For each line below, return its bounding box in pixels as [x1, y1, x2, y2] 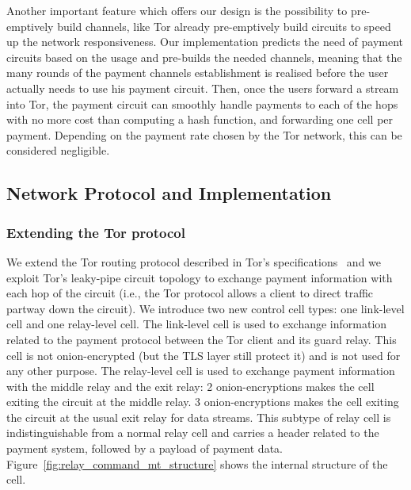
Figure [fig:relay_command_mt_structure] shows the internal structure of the [6, 455, 388, 472]
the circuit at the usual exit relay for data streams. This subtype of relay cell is [6, 408, 391, 425]
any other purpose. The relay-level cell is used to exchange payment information [6, 362, 395, 379]
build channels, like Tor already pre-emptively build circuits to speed [57, 17, 391, 34]
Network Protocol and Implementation [6, 181, 332, 205]
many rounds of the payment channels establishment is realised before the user [6, 64, 389, 81]
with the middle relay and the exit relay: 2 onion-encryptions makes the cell [6, 377, 375, 394]
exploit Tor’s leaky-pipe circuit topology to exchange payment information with [6, 269, 393, 285]
